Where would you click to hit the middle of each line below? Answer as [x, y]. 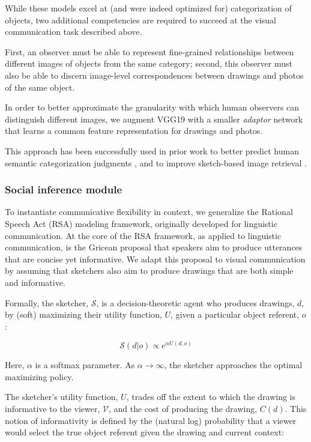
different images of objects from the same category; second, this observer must [149, 63]
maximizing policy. [39, 376]
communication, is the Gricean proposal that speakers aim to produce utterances [154, 247]
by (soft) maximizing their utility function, [83, 314]
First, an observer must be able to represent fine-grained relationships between [149, 51]
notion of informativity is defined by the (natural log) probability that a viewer [151, 420]
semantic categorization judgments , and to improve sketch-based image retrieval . [156, 162]
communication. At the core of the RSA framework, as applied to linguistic [143, 235]
